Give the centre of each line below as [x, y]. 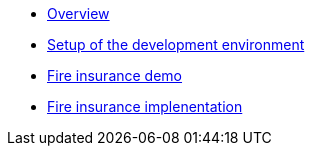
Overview [78, 13]
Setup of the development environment [176, 44]
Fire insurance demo [115, 75]
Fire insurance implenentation [145, 106]
